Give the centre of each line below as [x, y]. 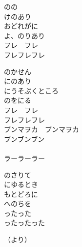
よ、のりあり [24, 35]
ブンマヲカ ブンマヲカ [41, 129]
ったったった [24, 223]
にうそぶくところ [31, 90]
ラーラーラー [24, 158]
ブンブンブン [24, 139]
